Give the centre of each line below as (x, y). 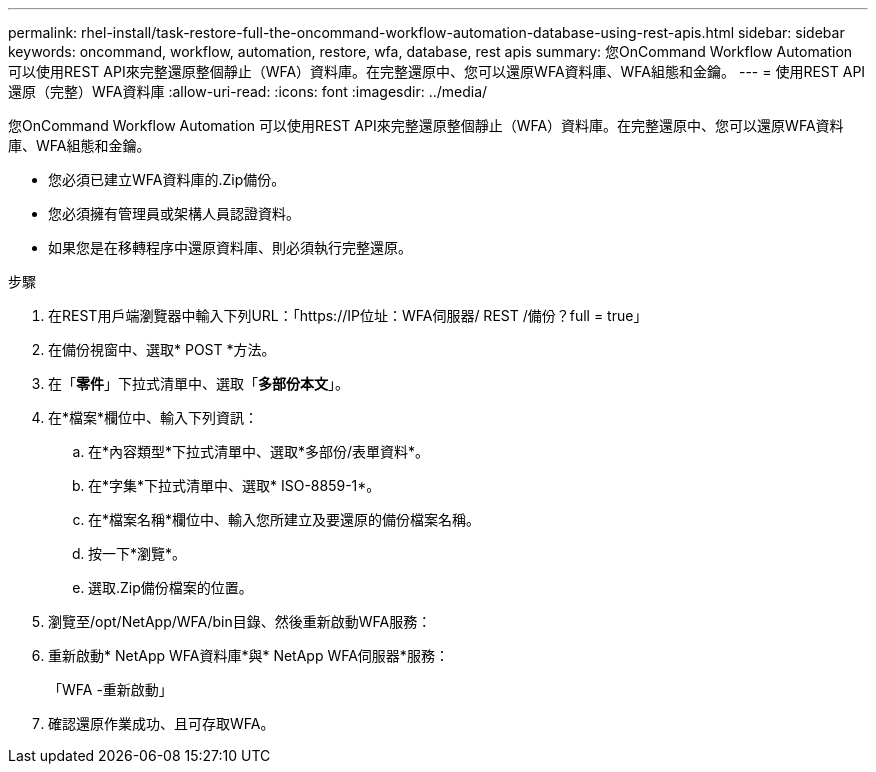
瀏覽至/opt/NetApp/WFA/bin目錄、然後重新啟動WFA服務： (240, 621)
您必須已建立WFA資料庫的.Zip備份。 (167, 179)
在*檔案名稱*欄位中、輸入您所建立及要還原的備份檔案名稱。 (284, 519)
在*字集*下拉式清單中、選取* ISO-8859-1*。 (234, 485)
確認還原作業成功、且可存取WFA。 (161, 723)
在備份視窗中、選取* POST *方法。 (162, 349)
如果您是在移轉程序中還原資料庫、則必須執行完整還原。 (230, 247)
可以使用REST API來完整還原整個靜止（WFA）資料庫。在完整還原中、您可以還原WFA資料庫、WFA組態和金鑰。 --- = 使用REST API (437, 71)
